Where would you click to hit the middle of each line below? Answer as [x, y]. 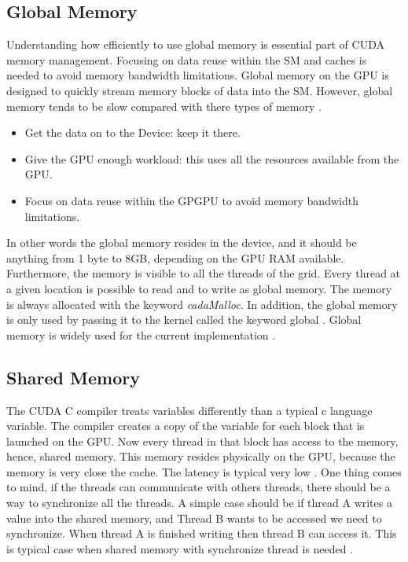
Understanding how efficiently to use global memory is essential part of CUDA [195, 44]
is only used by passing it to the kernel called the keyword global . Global [184, 320]
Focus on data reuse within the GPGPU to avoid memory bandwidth [191, 200]
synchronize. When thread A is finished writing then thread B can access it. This [202, 533]
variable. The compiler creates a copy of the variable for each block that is [186, 426]
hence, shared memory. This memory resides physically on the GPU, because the [201, 456]
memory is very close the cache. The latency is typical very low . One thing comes [204, 471]
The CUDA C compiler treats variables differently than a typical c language [189, 410]
